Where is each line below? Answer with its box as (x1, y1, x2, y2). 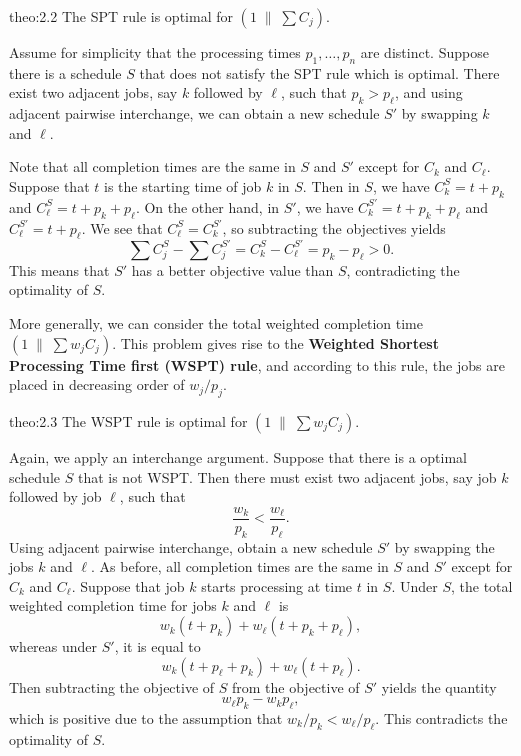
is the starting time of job (103, 175, 262, 196)
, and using (394, 82, 463, 103)
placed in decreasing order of (9, 374, 185, 395)
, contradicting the (346, 259, 460, 280)
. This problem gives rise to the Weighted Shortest (112, 332, 439, 353)
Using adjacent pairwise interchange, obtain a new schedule (9, 536, 373, 557)
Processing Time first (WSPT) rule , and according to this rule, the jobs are (9, 354, 505, 375)
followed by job (9, 486, 102, 507)
